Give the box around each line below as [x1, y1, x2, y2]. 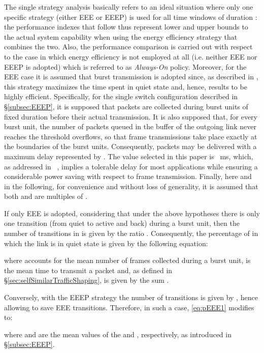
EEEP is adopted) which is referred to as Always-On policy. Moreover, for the [4, 61, 247, 72]
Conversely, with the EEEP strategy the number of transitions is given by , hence [4, 292, 258, 303]
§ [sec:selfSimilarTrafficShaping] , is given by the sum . [4, 275, 169, 285]
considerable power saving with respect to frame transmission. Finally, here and [4, 171, 252, 182]
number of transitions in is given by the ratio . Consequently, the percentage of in [4, 228, 258, 239]
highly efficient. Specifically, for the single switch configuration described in [4, 91, 238, 102]
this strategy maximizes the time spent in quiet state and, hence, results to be [4, 81, 247, 92]
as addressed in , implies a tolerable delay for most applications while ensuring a [4, 161, 258, 171]
